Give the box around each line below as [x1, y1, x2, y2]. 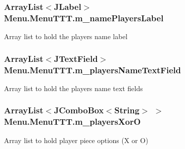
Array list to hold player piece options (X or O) [4, 135, 148, 145]
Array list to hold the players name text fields [4, 83, 143, 93]
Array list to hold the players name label [4, 31, 128, 42]
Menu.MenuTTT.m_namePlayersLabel [4, 11, 164, 24]
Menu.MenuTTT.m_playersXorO [4, 115, 141, 128]
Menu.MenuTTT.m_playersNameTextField [4, 63, 181, 76]
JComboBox [54, 104, 104, 116]
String [114, 104, 139, 116]
